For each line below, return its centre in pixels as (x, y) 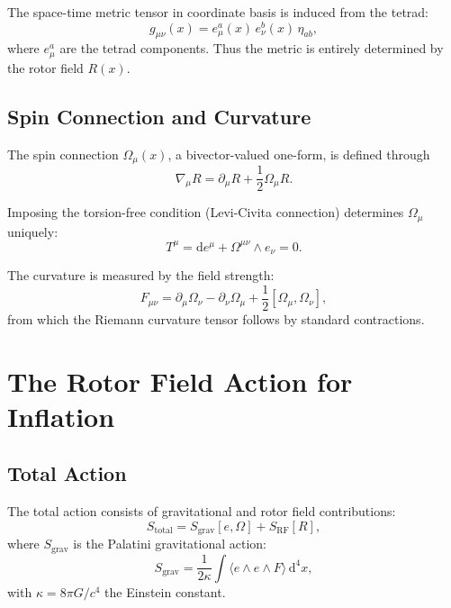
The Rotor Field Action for (180, 381)
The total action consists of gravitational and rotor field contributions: (202, 511)
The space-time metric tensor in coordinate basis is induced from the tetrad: (218, 12)
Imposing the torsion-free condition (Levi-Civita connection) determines (206, 212)
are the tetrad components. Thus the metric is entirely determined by (252, 48)
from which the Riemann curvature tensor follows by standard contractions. (216, 318)
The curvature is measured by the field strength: (141, 275)
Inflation (61, 416)
